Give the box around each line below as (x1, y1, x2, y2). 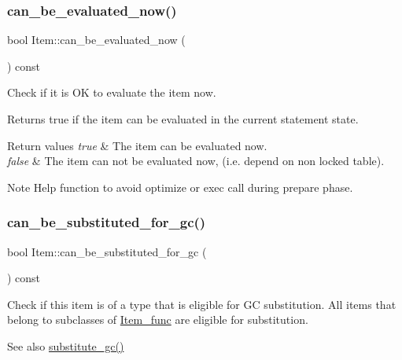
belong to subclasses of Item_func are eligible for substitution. (7, 311, 308, 328)
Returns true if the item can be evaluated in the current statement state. (7, 111, 359, 127)
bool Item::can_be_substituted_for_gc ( (7, 243, 207, 259)
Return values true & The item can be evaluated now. (7, 137, 267, 153)
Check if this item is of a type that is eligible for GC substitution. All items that (7, 296, 396, 312)
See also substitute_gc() (7, 337, 124, 354)
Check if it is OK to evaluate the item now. (7, 84, 216, 101)
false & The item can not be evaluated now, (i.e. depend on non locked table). (7, 152, 385, 169)
